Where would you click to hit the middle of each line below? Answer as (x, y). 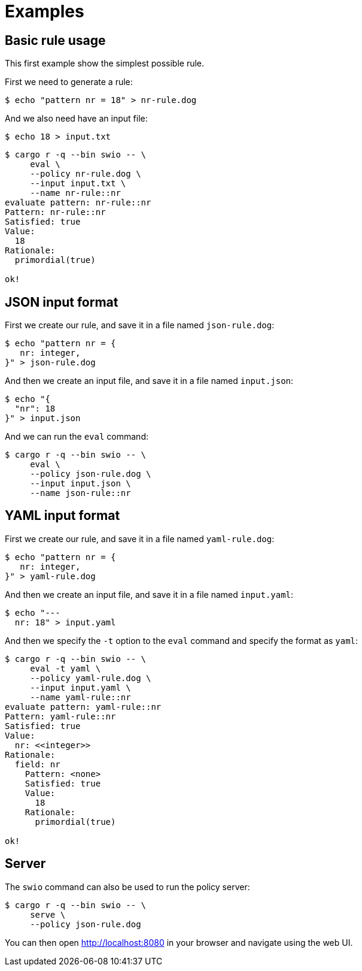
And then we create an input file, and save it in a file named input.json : (149, 381)
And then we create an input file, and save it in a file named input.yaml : (149, 594)
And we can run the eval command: (77, 437)
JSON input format (62, 302)
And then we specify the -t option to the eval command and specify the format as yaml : (182, 640)
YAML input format (63, 516)
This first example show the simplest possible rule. (105, 63)
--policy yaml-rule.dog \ (91, 678)
